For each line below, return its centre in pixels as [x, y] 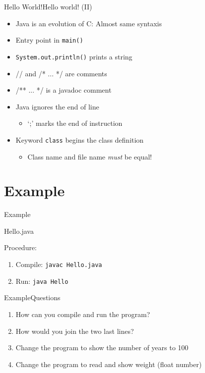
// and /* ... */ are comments [61, 73]
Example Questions [32, 297]
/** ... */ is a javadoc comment [64, 90]
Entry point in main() [49, 40]
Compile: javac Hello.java [59, 264]
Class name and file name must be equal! [90, 156]
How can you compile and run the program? [83, 314]
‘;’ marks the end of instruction [75, 123]
